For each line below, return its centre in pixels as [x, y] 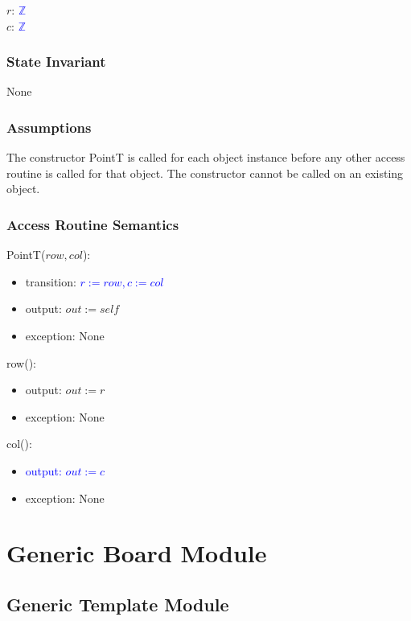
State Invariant [56, 62]
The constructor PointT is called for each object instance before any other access [206, 157]
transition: [51, 281]
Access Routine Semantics [93, 224]
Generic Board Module [137, 553]
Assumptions [49, 127]
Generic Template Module [118, 604]
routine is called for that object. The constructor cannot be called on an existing [205, 173]
